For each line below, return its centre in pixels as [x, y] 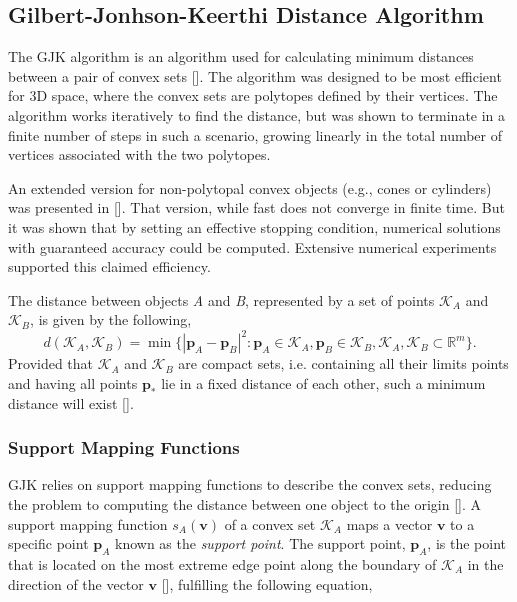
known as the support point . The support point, [260, 543]
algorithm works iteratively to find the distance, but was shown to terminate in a [257, 114]
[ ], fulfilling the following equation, [267, 583]
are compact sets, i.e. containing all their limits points [343, 363]
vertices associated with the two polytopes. [139, 154]
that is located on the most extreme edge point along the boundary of [222, 564]
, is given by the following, [111, 319]
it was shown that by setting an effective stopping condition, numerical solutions [254, 226]
